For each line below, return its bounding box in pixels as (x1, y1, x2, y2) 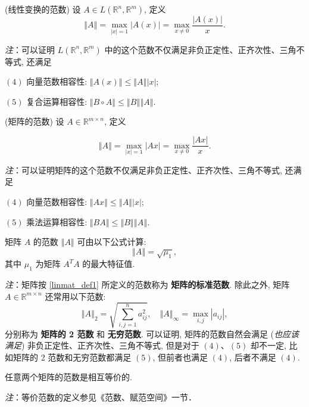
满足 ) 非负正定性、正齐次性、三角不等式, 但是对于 (5, 339, 199, 352)
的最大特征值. (82, 257, 135, 270)
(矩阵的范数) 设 (5, 115, 64, 128)
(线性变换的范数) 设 (5, 3, 81, 15)
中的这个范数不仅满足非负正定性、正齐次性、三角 (104, 43, 296, 55)
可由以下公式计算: (77, 235, 146, 248)
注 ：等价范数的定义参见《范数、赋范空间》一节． (5, 391, 196, 403)
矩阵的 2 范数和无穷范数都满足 (13, 350, 132, 363)
